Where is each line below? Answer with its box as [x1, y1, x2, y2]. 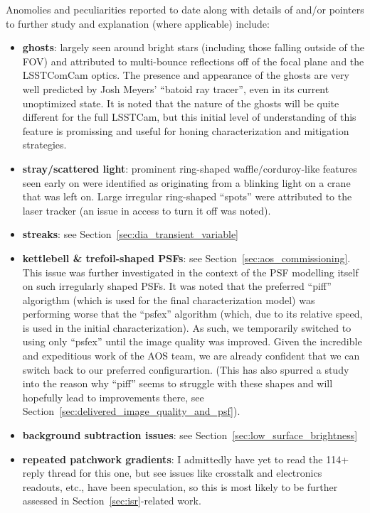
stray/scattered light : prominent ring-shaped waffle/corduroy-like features [22, 161, 357, 175]
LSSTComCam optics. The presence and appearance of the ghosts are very [22, 67, 349, 82]
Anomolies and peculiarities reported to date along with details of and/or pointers [6, 2, 364, 16]
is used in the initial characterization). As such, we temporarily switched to [22, 320, 351, 335]
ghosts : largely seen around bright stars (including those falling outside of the [22, 40, 364, 55]
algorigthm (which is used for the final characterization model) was [22, 292, 315, 307]
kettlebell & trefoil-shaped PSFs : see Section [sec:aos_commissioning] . [22, 250, 351, 265]
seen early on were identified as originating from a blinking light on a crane [22, 175, 351, 190]
